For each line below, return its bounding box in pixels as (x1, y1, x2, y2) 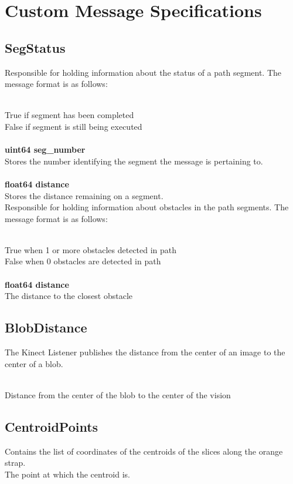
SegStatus (5, 38, 66, 56)
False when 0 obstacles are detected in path (5, 255, 161, 267)
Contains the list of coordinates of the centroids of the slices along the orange (5, 445, 283, 457)
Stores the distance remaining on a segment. (5, 189, 163, 201)
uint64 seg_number (5, 143, 86, 156)
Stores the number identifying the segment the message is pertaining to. (5, 154, 263, 167)
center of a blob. (5, 357, 63, 369)
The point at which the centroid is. (5, 468, 131, 480)
